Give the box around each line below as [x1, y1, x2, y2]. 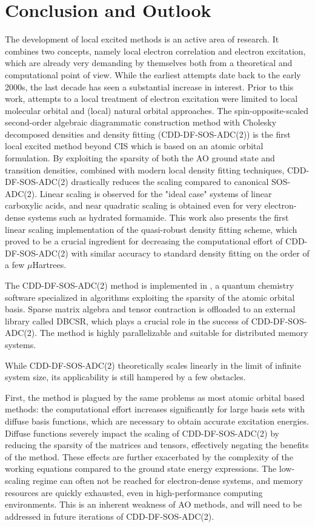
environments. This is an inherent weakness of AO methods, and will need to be [5, 498, 302, 511]
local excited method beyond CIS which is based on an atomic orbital [5, 139, 264, 152]
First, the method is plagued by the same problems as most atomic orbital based [5, 391, 305, 403]
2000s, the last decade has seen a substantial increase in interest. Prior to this [5, 80, 294, 93]
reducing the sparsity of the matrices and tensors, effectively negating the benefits [5, 438, 309, 451]
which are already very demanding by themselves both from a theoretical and [5, 56, 293, 69]
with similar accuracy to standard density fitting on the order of [71, 246, 310, 259]
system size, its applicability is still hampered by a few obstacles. [5, 371, 246, 383]
